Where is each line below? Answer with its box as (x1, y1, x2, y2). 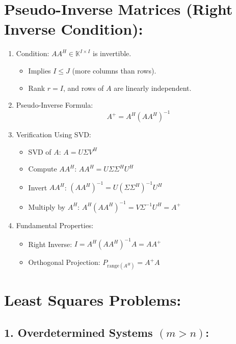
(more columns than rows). (72, 65, 156, 76)
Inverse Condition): (4, 18, 143, 39)
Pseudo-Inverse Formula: (16, 100, 93, 110)
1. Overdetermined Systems (4, 325, 153, 340)
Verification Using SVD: (16, 129, 91, 140)
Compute (28, 163, 57, 174)
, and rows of (63, 82, 104, 93)
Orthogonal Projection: (28, 257, 100, 267)
